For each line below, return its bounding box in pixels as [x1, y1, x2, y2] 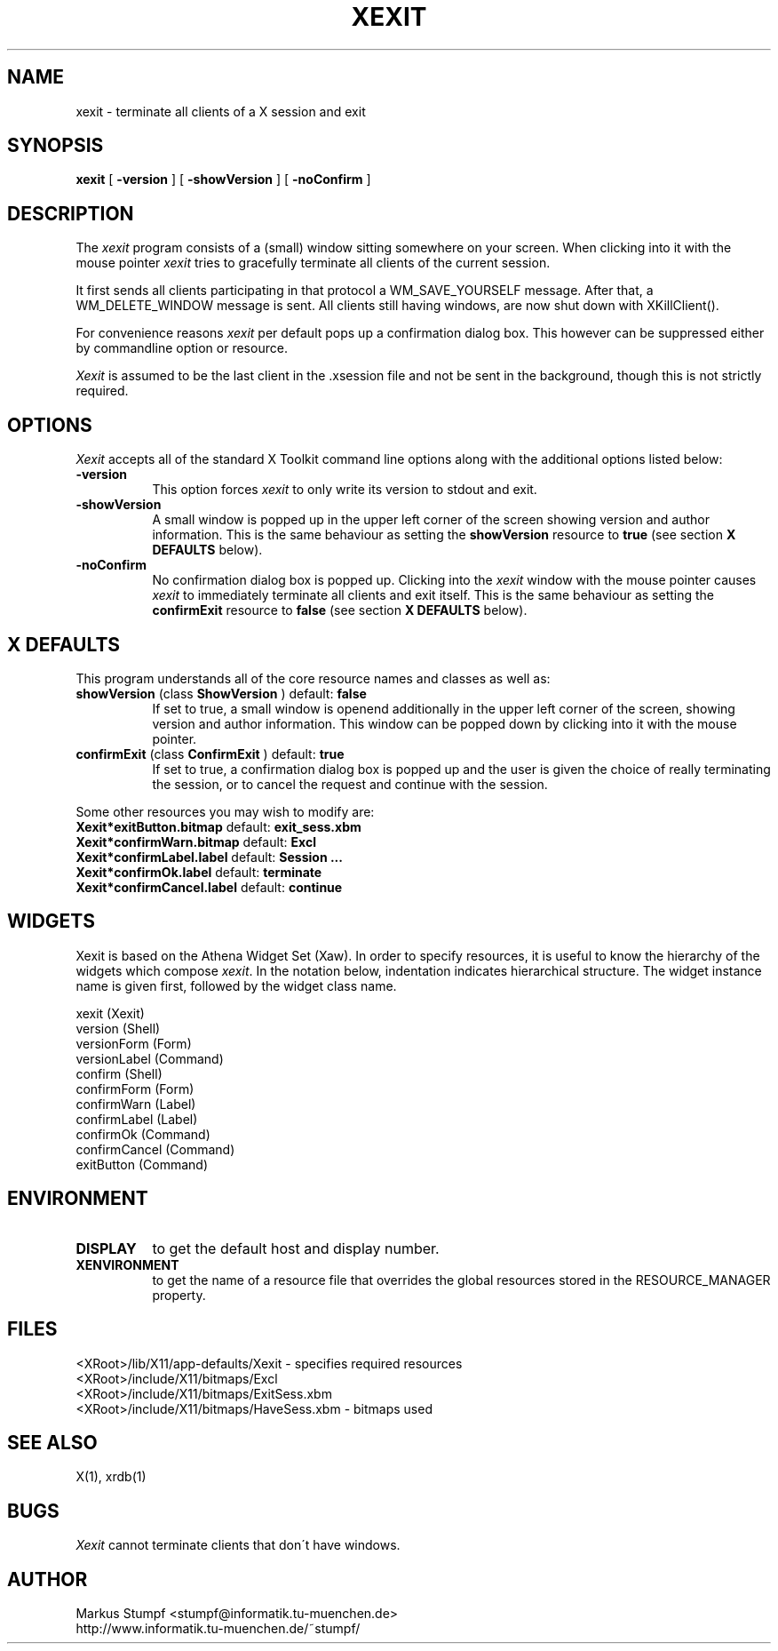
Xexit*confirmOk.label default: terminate [75, 864, 322, 880]
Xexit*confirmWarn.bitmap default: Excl [75, 833, 316, 849]
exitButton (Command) [75, 1156, 208, 1172]
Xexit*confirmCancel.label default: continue [75, 879, 343, 895]
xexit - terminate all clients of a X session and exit [75, 103, 366, 119]
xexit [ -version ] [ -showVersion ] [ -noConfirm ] [75, 171, 371, 187]
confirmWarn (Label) [75, 1096, 196, 1112]
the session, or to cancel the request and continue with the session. [152, 776, 548, 792]
